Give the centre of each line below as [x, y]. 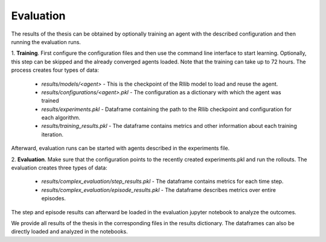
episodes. [54, 199]
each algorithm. [61, 118]
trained [50, 101]
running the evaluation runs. [46, 42]
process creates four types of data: [55, 70]
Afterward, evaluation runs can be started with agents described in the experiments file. [120, 148]
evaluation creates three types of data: [59, 168]
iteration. [52, 134]
